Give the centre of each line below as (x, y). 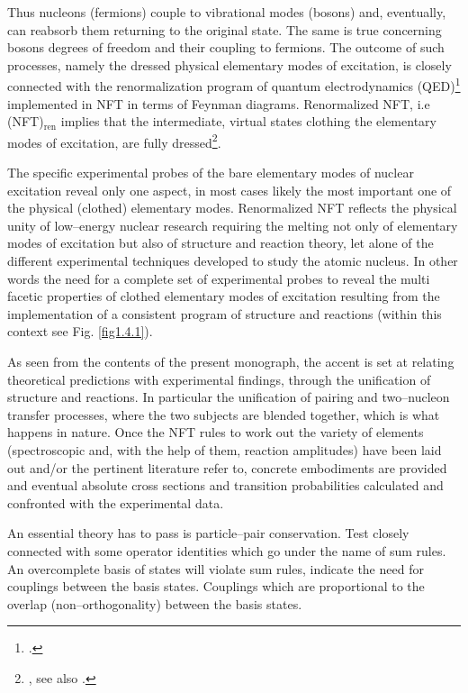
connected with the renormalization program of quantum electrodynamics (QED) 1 (234, 85)
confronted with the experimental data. (116, 502)
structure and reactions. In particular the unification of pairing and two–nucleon (229, 397)
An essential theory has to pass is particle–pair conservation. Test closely (208, 533)
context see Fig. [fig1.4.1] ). (80, 331)
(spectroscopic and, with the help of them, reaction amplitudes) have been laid (225, 449)
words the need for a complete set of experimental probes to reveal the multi (219, 278)
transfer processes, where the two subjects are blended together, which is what (224, 414)
